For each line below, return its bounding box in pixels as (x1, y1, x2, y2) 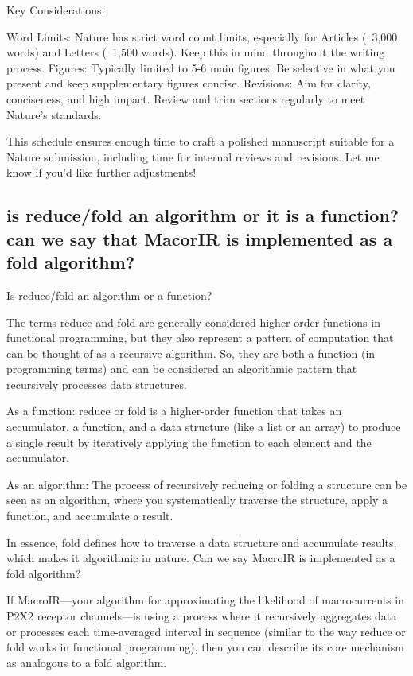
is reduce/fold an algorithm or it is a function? (6, 203, 399, 227)
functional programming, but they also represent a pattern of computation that (6, 329, 394, 346)
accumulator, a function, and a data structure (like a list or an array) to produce (6, 418, 401, 435)
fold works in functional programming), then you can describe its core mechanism (6, 639, 404, 655)
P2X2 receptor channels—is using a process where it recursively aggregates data (6, 608, 397, 624)
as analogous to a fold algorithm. (6, 654, 167, 670)
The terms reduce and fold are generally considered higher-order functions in (6, 313, 380, 330)
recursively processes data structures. (6, 375, 187, 392)
